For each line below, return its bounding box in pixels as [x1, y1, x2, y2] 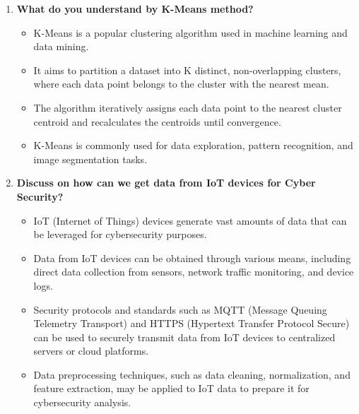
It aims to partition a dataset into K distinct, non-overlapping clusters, [33, 62, 341, 77]
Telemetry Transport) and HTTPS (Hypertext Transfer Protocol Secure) [33, 316, 350, 331]
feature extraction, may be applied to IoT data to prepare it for [33, 381, 310, 396]
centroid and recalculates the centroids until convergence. [33, 114, 281, 129]
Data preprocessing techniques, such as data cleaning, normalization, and [33, 367, 351, 382]
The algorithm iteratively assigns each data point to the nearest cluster [33, 100, 342, 114]
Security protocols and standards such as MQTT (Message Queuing [33, 302, 327, 317]
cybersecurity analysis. [33, 395, 131, 410]
